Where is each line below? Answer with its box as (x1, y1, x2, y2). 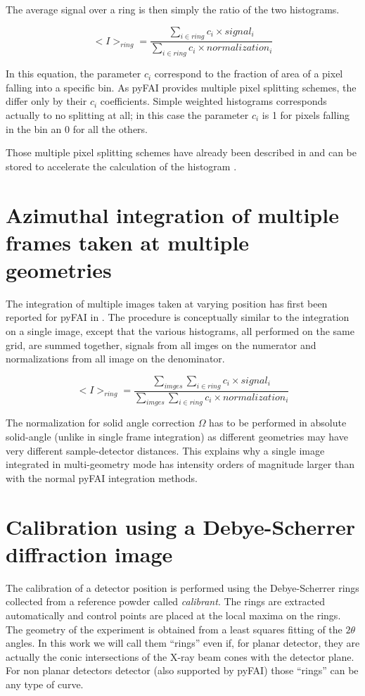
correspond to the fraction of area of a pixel (154, 66, 343, 81)
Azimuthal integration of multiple (6, 200, 339, 229)
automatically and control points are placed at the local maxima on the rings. (6, 607, 341, 622)
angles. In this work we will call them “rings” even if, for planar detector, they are (6, 635, 360, 650)
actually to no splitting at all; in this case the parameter (6, 108, 249, 122)
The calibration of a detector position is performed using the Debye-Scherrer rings (6, 580, 359, 595)
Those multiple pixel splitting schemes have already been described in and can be (6, 145, 357, 160)
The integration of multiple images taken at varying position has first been (6, 296, 328, 310)
